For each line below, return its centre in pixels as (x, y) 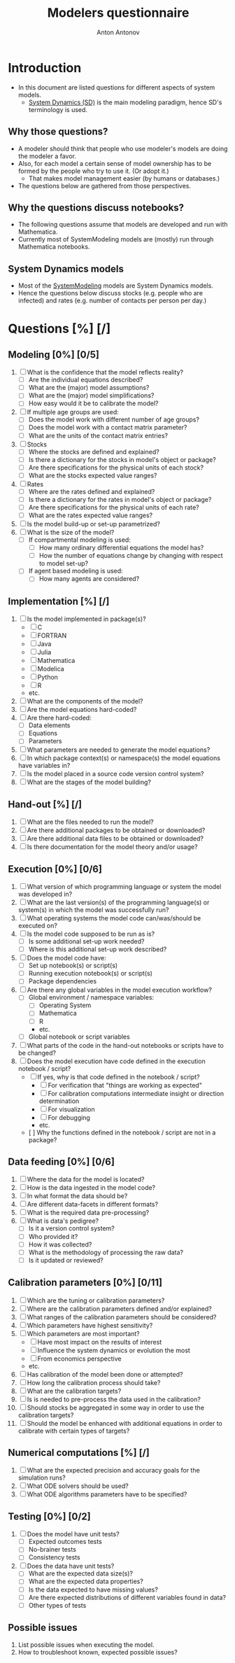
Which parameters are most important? (83, 1333)
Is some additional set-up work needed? (86, 941)
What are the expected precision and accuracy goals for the (113, 1471)
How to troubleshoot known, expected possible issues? (98, 1652)
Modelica (51, 669)
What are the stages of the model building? (89, 783)
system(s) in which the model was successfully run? (93, 910)
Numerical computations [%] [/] (79, 1453)
